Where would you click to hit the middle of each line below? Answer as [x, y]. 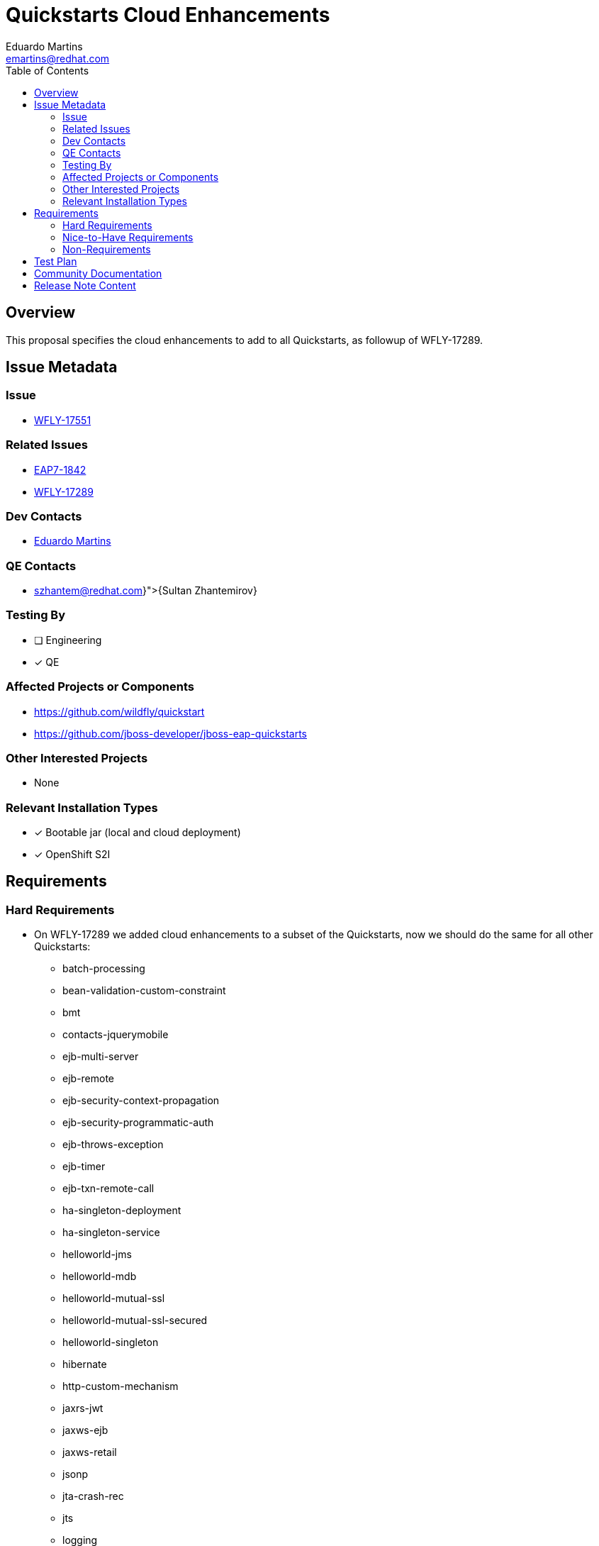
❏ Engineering [68, 640]
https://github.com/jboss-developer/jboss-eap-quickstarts [170, 733]
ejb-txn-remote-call [108, 1189]
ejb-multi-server [101, 1057]
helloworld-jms [97, 1255]
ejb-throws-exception [113, 1145]
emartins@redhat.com [58, 58]
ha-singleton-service [111, 1233]
